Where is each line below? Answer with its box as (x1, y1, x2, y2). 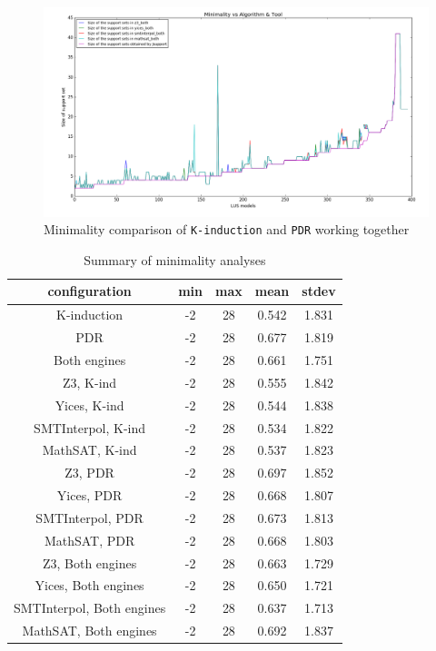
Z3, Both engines (42, 553, 137, 572)
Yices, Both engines (35, 576, 144, 595)
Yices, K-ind (54, 395, 124, 414)
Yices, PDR (56, 486, 123, 505)
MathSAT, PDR (44, 530, 135, 549)
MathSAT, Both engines (22, 621, 157, 640)
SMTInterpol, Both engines (14, 598, 166, 617)
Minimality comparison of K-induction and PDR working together (44, 220, 410, 239)
